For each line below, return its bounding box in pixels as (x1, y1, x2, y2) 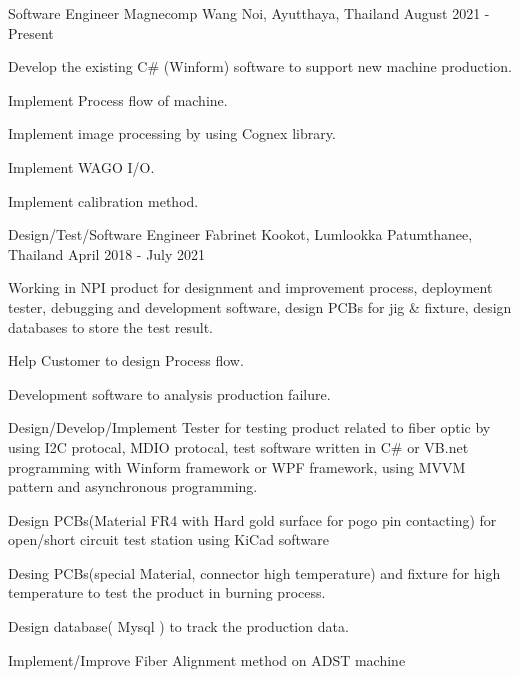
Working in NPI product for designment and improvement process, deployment (8, 277, 493, 298)
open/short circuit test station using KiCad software (8, 529, 329, 550)
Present (8, 22, 54, 43)
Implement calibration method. (8, 190, 199, 211)
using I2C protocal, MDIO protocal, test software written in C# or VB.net (8, 436, 469, 457)
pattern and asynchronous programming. (8, 476, 258, 497)
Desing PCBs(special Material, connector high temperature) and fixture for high (8, 562, 501, 583)
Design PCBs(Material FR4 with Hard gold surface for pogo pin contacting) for (8, 509, 497, 530)
